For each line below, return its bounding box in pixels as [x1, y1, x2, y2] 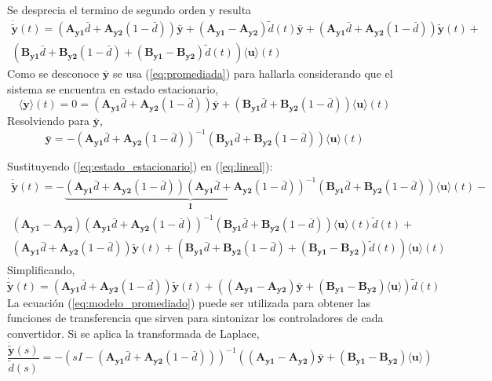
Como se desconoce [7, 65, 100, 82]
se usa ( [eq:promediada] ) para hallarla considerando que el [112, 65, 393, 82]
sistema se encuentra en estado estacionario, [7, 80, 219, 97]
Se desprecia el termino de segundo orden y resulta [7, 2, 252, 17]
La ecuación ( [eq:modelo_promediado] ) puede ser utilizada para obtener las [7, 294, 370, 310]
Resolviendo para [7, 112, 89, 129]
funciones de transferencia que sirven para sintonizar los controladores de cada [7, 310, 384, 326]
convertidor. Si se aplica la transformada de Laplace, [7, 324, 260, 341]
